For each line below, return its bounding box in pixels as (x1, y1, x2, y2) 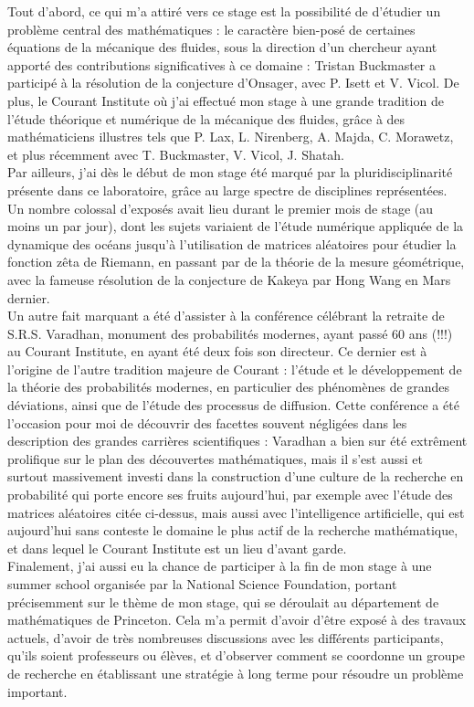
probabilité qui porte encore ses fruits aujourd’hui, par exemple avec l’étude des (7, 485, 453, 504)
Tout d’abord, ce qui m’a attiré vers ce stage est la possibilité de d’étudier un (7, 2, 441, 20)
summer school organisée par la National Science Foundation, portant (7, 575, 397, 593)
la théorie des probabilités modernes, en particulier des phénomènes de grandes (7, 377, 450, 396)
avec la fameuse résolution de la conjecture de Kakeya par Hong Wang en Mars (7, 269, 451, 289)
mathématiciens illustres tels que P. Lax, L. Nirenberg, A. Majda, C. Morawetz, (7, 127, 454, 146)
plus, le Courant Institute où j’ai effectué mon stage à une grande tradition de (7, 90, 444, 110)
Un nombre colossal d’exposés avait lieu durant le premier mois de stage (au (7, 198, 434, 217)
